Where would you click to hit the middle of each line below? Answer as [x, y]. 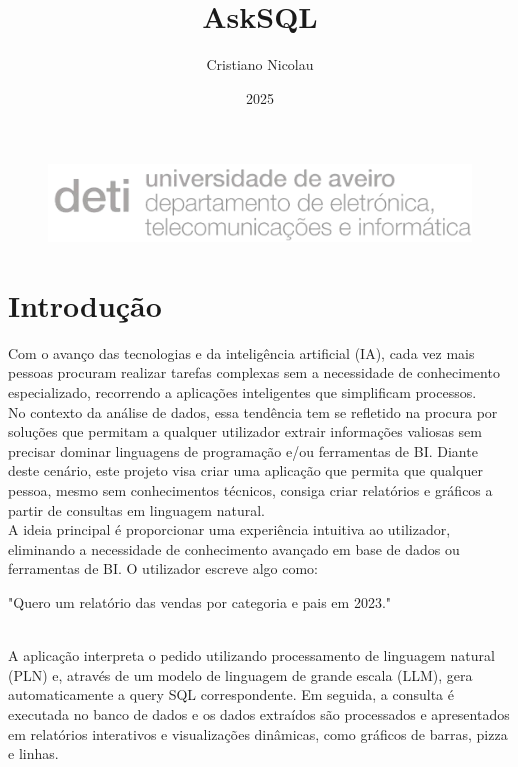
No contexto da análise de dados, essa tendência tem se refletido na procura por [253, 411]
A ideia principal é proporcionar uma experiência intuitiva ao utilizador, [229, 529]
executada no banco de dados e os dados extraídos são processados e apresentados [259, 713]
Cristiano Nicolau [260, 64]
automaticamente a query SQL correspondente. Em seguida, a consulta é [231, 694]
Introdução [85, 304]
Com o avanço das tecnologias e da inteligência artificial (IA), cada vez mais [241, 352]
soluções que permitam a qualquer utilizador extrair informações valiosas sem [245, 431]
